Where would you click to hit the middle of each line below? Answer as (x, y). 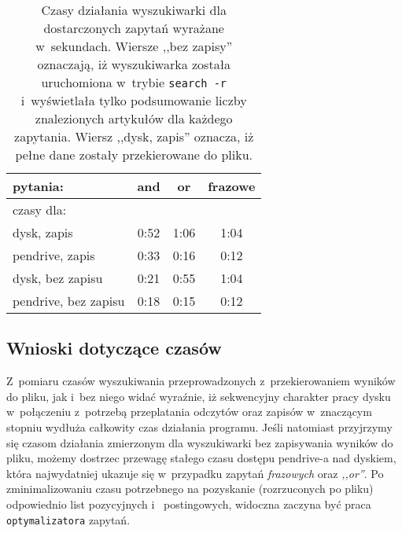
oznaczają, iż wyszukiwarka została (134, 64)
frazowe (232, 186)
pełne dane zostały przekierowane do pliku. (134, 154)
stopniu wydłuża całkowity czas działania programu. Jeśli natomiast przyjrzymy (199, 426)
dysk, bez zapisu (58, 278)
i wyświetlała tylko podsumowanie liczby (134, 100)
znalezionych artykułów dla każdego (134, 118)
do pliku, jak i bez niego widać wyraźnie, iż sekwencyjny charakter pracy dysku (199, 396)
